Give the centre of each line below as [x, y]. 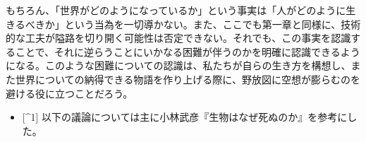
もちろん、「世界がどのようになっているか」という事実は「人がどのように [176, 10]
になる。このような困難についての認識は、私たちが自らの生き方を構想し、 [178, 65]
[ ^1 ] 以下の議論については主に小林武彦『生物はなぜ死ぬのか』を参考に [185, 117]
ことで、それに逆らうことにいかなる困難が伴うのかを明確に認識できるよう [188, 51]
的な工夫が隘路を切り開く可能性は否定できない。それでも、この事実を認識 [178, 38]
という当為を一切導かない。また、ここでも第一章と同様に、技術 [213, 24]
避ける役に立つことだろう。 [69, 93]
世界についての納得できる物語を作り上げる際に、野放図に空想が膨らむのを [188, 79]
